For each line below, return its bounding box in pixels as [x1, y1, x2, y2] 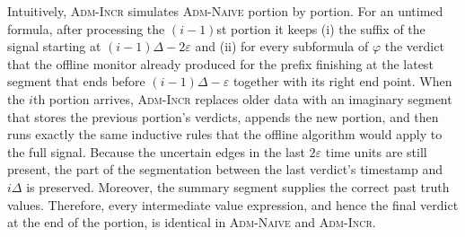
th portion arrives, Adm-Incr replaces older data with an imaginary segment [32, 89, 452, 108]
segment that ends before [7, 72, 145, 91]
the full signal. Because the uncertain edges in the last [7, 142, 305, 161]
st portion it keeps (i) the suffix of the [216, 19, 426, 38]
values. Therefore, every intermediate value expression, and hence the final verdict [7, 195, 459, 214]
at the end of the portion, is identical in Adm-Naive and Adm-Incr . [7, 213, 376, 232]
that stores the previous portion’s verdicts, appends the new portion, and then [7, 107, 439, 126]
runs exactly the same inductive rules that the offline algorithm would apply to [7, 125, 443, 144]
